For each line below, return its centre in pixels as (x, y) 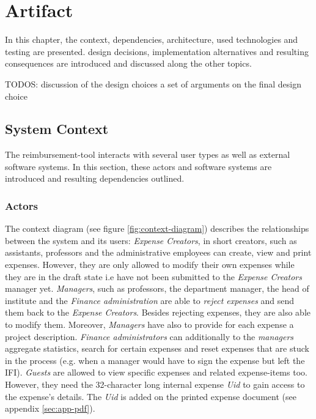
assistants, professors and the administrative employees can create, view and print (158, 252)
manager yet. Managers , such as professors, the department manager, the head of (157, 288)
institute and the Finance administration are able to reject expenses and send (150, 300)
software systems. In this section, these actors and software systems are (138, 166)
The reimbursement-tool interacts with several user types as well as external (148, 154)
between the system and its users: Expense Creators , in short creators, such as (151, 240)
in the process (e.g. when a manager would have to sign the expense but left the (155, 360)
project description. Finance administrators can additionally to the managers (149, 336)
